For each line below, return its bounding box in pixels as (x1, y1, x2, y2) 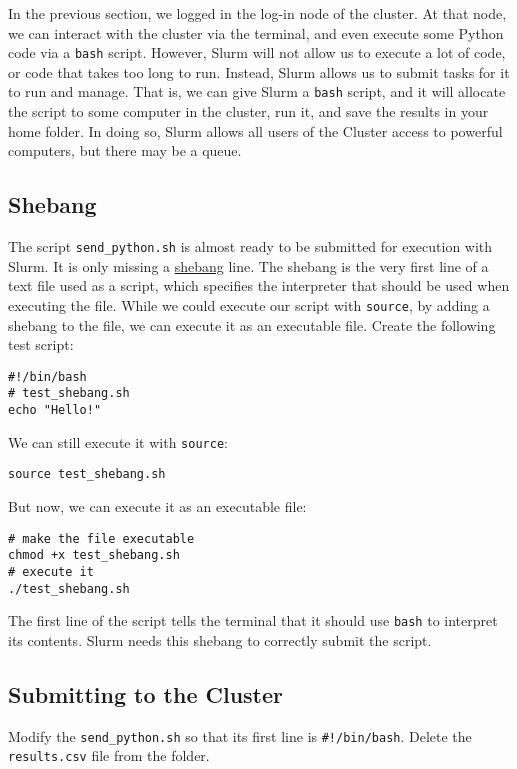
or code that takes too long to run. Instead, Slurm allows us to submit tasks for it (8, 61, 510, 82)
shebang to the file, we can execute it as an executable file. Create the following (8, 314, 496, 335)
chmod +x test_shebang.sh (8, 548, 180, 563)
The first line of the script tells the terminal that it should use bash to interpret (8, 610, 498, 631)
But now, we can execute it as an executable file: (8, 496, 307, 517)
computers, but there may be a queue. (8, 140, 242, 161)
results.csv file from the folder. (8, 745, 210, 766)
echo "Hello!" (8, 403, 102, 418)
